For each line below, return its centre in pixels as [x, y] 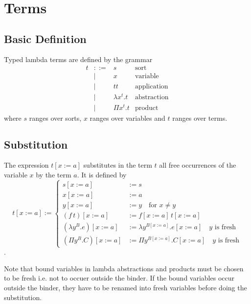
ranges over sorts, [55, 118]
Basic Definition [45, 38]
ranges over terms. [200, 118]
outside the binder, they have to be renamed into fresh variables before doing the [125, 287]
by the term [54, 174]
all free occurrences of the [198, 165]
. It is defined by [102, 174]
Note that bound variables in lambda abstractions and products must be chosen [124, 268]
